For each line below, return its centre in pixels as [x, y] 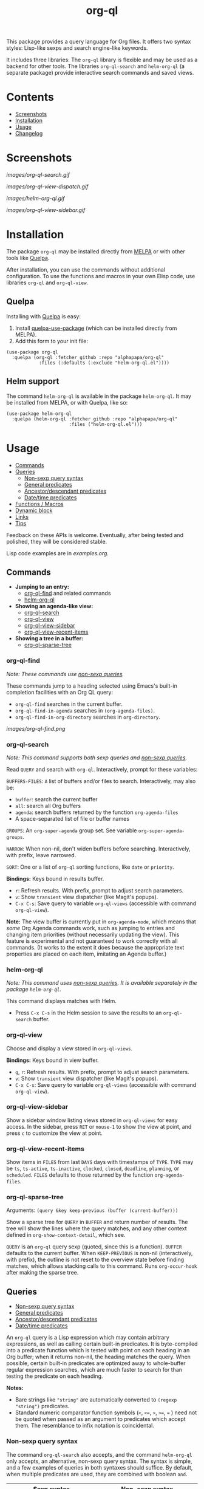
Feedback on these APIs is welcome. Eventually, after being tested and [95, 535]
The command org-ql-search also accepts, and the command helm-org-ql [99, 1454]
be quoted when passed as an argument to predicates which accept [100, 1419]
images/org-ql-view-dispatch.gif [47, 187]
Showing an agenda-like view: [54, 606]
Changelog [29, 134]
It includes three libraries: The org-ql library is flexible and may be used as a [102, 60]
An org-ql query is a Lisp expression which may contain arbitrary [88, 1338]
